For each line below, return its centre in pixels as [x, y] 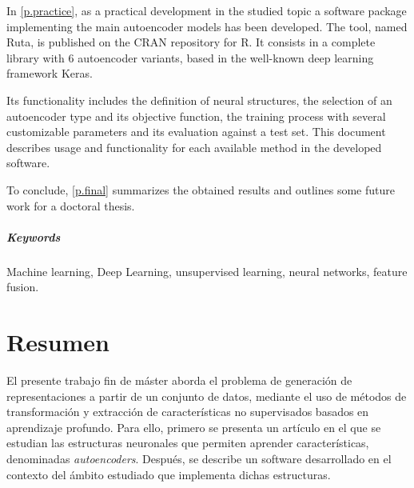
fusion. [23, 287]
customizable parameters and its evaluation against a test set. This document [196, 132]
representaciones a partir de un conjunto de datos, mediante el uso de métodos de [207, 396]
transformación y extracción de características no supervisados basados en [188, 412]
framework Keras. [50, 73]
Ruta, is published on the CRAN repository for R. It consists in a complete [191, 42]
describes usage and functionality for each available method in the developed [194, 147]
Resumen [58, 342]
